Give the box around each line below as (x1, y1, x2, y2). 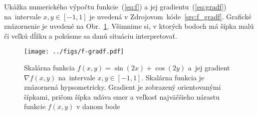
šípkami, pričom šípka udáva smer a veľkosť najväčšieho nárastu (24, 91, 220, 102)
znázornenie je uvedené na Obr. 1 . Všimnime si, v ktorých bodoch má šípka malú (4, 21, 254, 31)
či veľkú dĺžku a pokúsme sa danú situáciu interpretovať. (4, 30, 177, 41)
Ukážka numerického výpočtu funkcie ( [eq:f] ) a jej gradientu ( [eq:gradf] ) (4, 1, 227, 11)
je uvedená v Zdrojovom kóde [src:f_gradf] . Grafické (89, 11, 252, 21)
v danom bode (76, 101, 120, 112)
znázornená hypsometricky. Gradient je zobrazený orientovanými (24, 82, 221, 92)
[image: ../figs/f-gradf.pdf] (24, 48, 124, 56)
